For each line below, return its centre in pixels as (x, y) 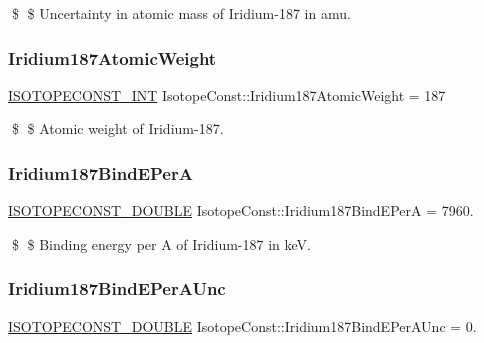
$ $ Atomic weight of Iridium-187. (117, 128)
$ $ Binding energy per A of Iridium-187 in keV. (161, 243)
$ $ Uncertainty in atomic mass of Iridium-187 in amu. (181, 13)
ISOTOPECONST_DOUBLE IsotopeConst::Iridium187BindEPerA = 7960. (241, 210)
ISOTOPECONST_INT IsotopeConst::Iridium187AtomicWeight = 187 (227, 94)
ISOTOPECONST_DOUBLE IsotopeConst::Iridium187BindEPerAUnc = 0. (242, 325)
